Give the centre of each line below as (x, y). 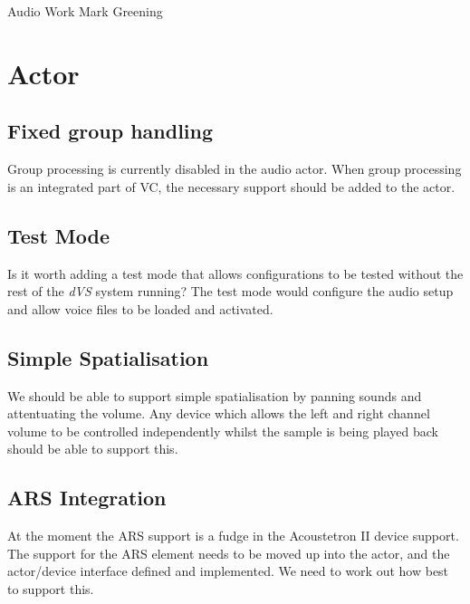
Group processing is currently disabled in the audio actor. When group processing (235, 169)
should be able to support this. (93, 449)
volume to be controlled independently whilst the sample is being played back (223, 431)
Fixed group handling (110, 131)
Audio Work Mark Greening (85, 11)
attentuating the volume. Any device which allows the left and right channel (219, 413)
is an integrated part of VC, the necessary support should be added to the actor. (231, 186)
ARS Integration (87, 498)
